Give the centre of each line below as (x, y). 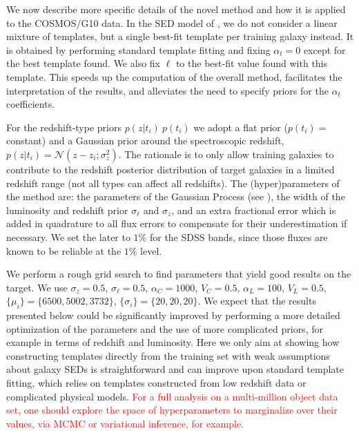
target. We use (37, 287)
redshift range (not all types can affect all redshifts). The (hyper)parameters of (173, 183)
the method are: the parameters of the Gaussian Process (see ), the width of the (176, 196)
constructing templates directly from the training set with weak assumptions (168, 355)
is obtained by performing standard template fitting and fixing (138, 49)
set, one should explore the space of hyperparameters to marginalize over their (172, 410)
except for (324, 49)
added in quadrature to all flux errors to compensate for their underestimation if (177, 223)
